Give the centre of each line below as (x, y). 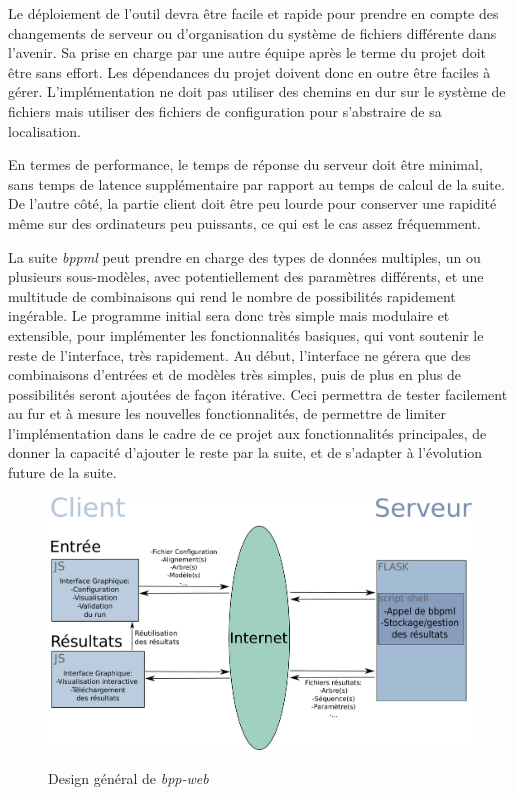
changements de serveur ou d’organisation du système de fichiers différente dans (252, 32)
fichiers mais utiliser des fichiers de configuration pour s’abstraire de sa (225, 110)
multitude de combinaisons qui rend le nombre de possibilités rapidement (232, 295)
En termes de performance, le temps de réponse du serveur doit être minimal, (245, 164)
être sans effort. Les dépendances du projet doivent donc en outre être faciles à (249, 71)
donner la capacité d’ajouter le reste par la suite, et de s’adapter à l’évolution (245, 452)
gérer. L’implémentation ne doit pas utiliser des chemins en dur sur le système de (257, 91)
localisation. (44, 130)
